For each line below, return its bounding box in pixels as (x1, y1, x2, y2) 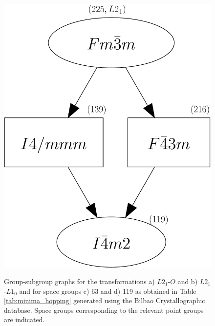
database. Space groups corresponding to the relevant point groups (4, 305, 204, 315)
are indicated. (4, 314, 45, 325)
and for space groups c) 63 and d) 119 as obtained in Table (19, 286, 196, 296)
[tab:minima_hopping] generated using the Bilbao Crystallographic (4, 295, 205, 306)
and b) (177, 276, 198, 286)
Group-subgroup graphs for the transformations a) (4, 276, 155, 286)
